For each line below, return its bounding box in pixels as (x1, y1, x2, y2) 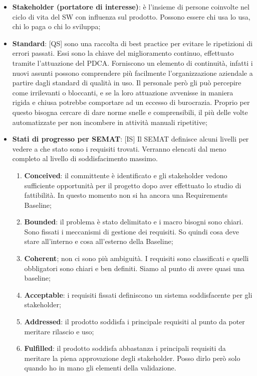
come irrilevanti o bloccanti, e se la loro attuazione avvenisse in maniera (12, 87, 233, 97)
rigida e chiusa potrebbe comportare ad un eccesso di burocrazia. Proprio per (12, 97, 250, 107)
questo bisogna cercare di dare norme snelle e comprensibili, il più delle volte (12, 106, 248, 117)
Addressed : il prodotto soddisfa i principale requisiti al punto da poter (24, 316, 245, 327)
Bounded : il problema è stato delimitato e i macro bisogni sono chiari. (24, 216, 243, 227)
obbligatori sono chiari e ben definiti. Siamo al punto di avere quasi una (24, 263, 244, 273)
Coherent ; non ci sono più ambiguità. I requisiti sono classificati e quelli (24, 253, 249, 264)
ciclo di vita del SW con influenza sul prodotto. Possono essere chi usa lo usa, (12, 11, 250, 22)
